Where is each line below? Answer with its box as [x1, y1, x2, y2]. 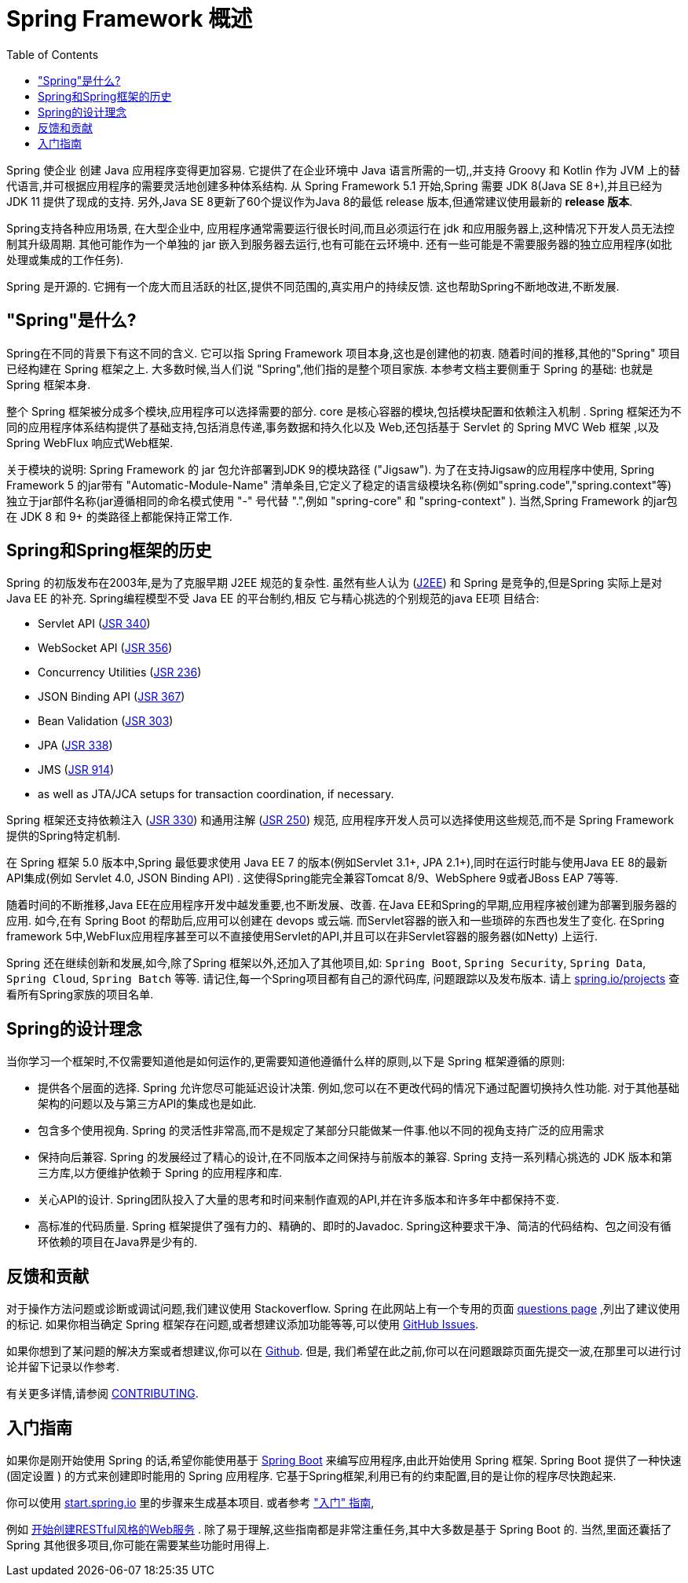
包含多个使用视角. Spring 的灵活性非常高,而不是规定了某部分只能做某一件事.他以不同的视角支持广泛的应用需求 [38, 1123, 605, 1138]
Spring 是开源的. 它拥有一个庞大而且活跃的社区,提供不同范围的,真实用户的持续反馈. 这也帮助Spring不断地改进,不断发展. [6, 279, 620, 293]
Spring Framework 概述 [6, 5, 253, 32]
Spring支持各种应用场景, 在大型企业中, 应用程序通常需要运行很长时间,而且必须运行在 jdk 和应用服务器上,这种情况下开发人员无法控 [6, 221, 675, 235]
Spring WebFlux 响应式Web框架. [6, 435, 174, 449]
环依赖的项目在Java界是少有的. [38, 1235, 198, 1249]
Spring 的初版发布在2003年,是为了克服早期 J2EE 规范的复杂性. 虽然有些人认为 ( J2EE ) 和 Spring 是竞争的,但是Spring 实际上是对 [6, 576, 662, 590]
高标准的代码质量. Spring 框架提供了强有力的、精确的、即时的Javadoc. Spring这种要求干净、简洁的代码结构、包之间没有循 [38, 1219, 672, 1233]
